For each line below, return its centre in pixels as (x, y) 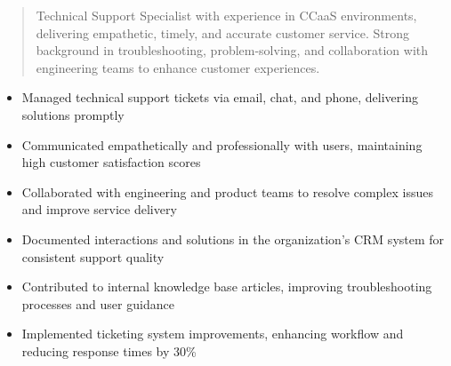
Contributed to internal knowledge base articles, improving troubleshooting (227, 286)
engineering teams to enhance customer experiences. (178, 67)
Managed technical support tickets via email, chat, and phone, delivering (220, 97)
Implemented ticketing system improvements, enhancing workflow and (213, 334)
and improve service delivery (99, 209)
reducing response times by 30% (109, 350)
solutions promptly (73, 114)
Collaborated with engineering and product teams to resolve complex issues (227, 191)
